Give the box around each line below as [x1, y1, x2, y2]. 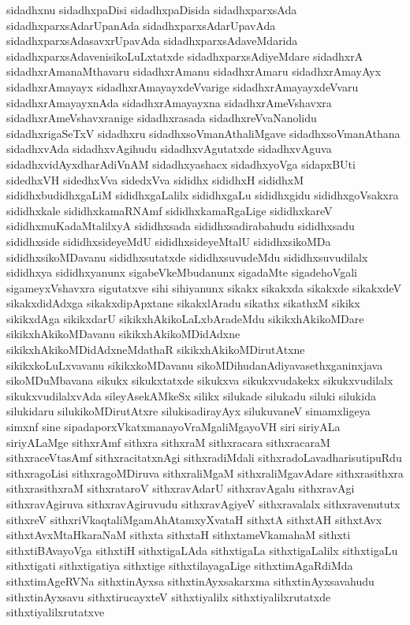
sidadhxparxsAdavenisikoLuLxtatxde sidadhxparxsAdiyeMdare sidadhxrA [6, 47, 363, 64]
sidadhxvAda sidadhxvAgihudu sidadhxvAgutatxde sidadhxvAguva [6, 140, 332, 157]
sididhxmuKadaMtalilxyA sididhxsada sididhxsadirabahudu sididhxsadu [6, 218, 355, 234]
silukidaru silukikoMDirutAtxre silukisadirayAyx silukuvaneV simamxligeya [6, 403, 371, 419]
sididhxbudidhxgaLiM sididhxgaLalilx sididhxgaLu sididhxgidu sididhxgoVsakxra [6, 187, 399, 203]
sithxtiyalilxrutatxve [6, 604, 105, 620]
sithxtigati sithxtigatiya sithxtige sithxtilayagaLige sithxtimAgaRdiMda [6, 557, 353, 574]
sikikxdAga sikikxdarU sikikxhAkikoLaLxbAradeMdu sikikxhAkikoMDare [6, 310, 364, 326]
